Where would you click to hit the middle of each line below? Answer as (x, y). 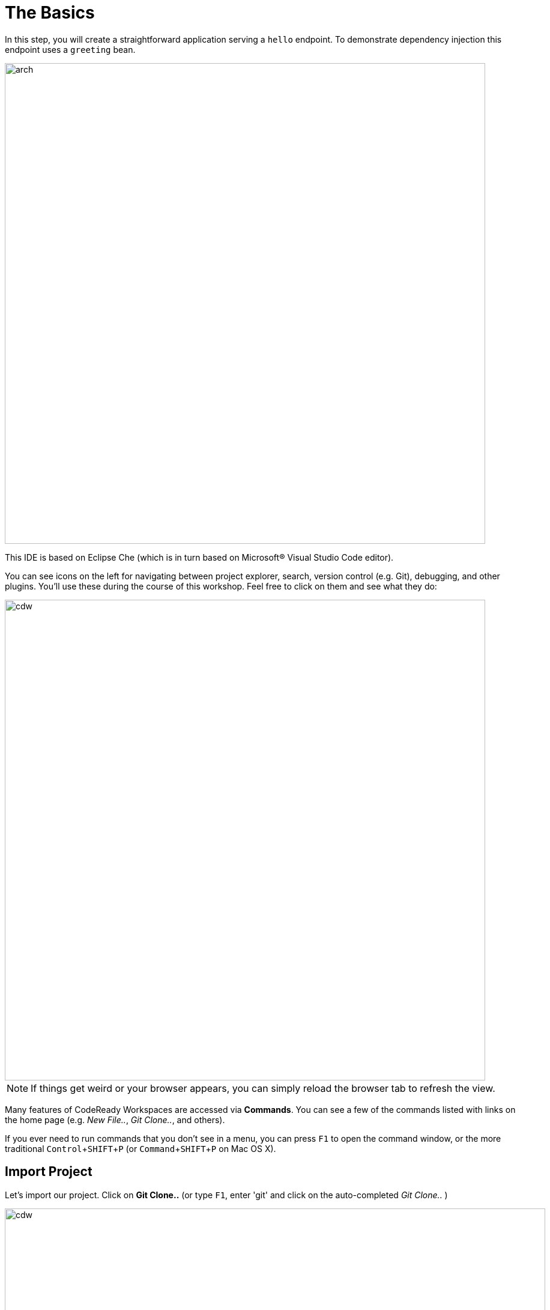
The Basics (50, 13)
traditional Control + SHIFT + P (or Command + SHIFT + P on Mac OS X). (141, 1148)
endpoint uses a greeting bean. (70, 49)
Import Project (49, 1172)
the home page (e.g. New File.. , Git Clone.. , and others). (115, 1120)
